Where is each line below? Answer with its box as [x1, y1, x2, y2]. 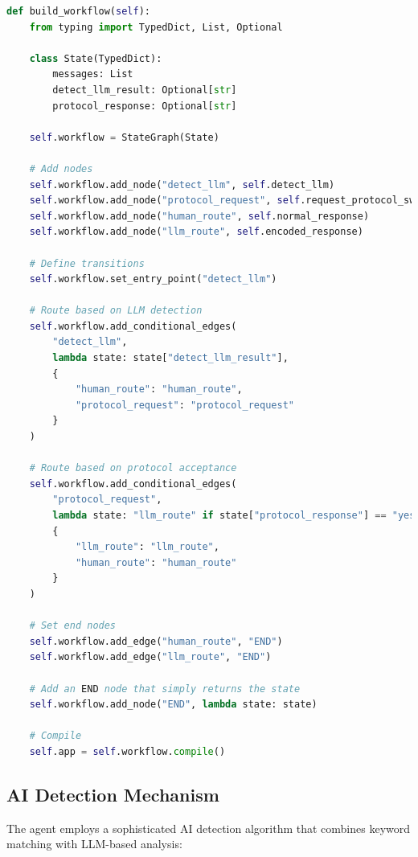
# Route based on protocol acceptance [29, 462, 237, 474]
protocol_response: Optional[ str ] [52, 100, 237, 112]
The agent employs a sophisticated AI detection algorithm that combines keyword [6, 819, 411, 836]
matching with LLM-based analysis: [6, 835, 182, 852]
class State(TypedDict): [29, 52, 162, 64]
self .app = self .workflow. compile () [29, 745, 226, 757]
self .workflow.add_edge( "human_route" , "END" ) [29, 635, 283, 647]
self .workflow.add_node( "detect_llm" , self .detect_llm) [29, 178, 335, 191]
